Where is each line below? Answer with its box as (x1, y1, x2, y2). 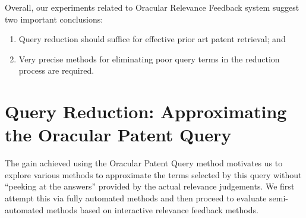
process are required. (18, 64, 94, 77)
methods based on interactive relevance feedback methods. (46, 203, 258, 216)
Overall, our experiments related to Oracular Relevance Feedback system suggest (5, 1, 299, 13)
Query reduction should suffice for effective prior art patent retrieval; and (18, 33, 286, 45)
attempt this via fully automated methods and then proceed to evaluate (5, 192, 267, 204)
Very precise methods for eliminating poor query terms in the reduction (18, 52, 280, 65)
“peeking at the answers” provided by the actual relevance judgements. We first (5, 180, 295, 192)
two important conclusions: (5, 12, 103, 25)
